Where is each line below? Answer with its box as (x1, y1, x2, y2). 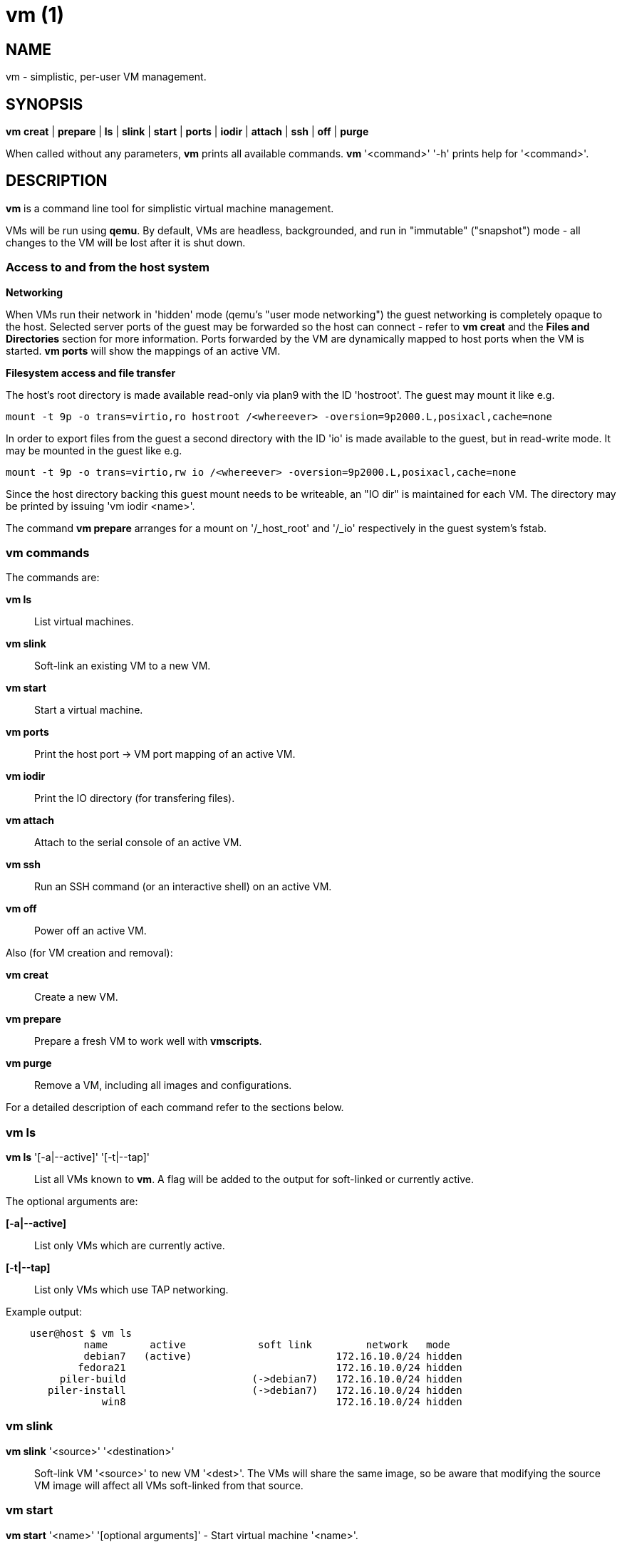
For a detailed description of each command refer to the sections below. (6, 1101, 344, 1114)
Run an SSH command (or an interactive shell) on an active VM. (34, 880, 332, 893)
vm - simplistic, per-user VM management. (6, 71, 207, 83)
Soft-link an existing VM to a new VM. (34, 660, 211, 672)
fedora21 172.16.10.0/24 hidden (78, 1362, 462, 1374)
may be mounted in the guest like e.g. (6, 444, 182, 457)
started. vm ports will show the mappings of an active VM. (6, 344, 281, 357)
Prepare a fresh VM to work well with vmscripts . (34, 1035, 262, 1048)
